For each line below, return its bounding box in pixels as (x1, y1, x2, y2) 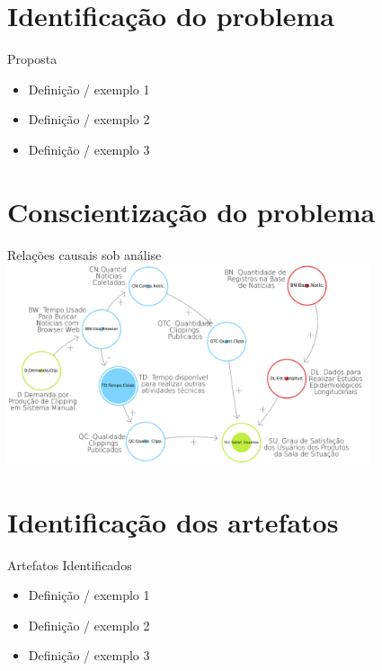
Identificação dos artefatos (7, 503, 339, 540)
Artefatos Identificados (7, 555, 132, 574)
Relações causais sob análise (7, 245, 162, 264)
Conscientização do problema (7, 192, 376, 229)
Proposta (7, 49, 58, 68)
